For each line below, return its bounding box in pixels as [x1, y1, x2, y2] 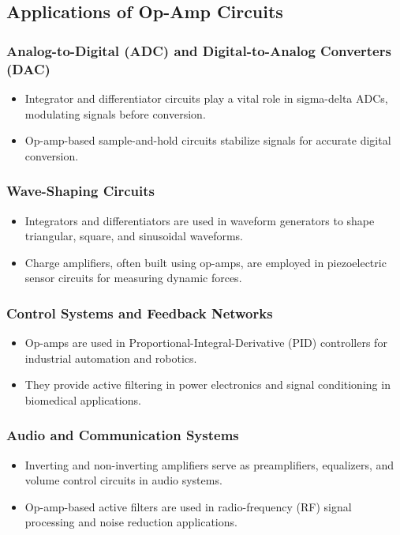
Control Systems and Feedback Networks [6, 303, 273, 322]
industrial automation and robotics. [24, 349, 197, 366]
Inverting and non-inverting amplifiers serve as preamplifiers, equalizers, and [24, 456, 394, 473]
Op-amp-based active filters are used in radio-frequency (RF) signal [24, 498, 352, 514]
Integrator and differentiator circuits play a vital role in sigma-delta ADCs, [24, 89, 388, 106]
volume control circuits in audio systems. [24, 472, 222, 488]
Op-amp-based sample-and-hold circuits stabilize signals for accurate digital [24, 132, 391, 149]
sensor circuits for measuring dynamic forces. [24, 269, 242, 286]
